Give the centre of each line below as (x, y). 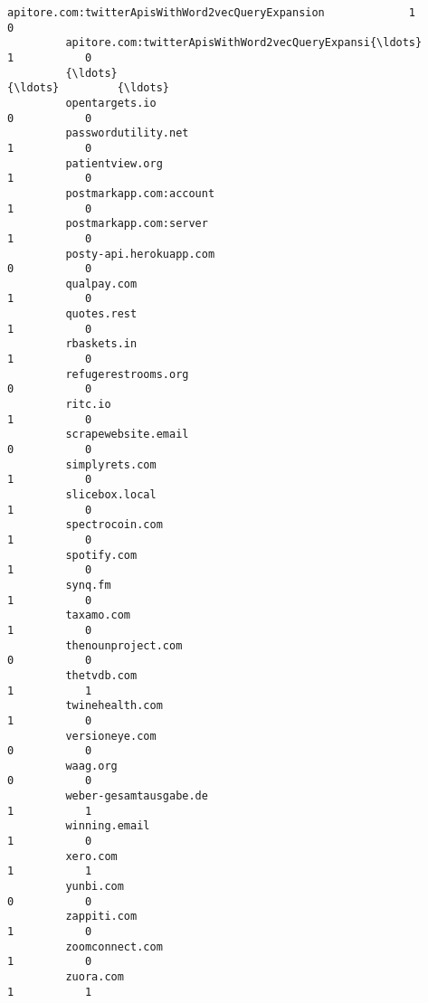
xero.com (91, 856)
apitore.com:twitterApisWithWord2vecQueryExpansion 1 (212, 13)
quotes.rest (101, 314)
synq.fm (88, 585)
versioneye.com (111, 736)
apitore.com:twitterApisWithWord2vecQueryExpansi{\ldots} (244, 43)
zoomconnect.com (114, 946)
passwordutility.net (127, 133)
